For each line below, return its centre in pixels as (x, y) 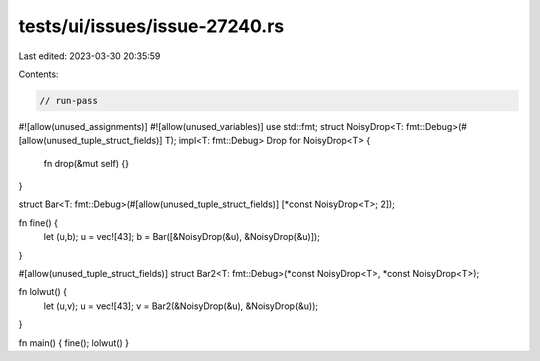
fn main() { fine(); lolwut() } (74, 342)
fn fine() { (38, 222)
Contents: (38, 74)
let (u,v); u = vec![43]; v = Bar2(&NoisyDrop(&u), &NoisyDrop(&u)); (181, 306)
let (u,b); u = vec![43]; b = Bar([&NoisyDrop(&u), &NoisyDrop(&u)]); (181, 237)
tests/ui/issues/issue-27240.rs (151, 26)
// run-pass (69, 100)
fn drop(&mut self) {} (86, 163)
